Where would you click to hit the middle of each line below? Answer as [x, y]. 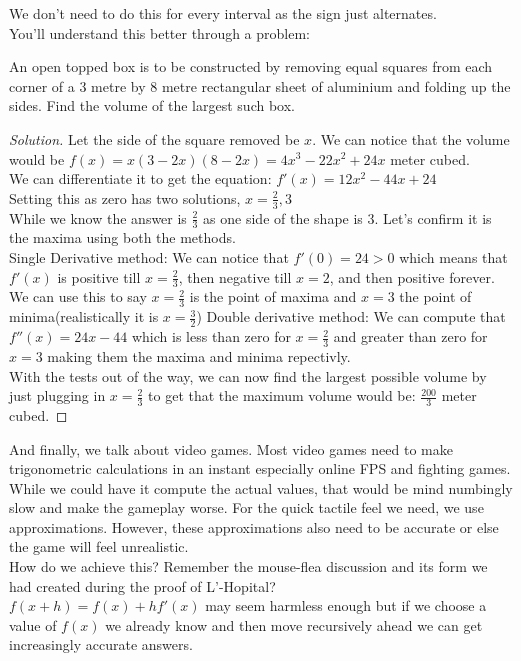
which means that [453, 257]
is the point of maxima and [273, 296]
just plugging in [57, 395]
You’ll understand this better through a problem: [159, 32]
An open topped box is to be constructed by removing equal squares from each [251, 66]
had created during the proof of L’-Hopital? [142, 585]
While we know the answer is [98, 217]
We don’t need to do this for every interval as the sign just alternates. [223, 13]
